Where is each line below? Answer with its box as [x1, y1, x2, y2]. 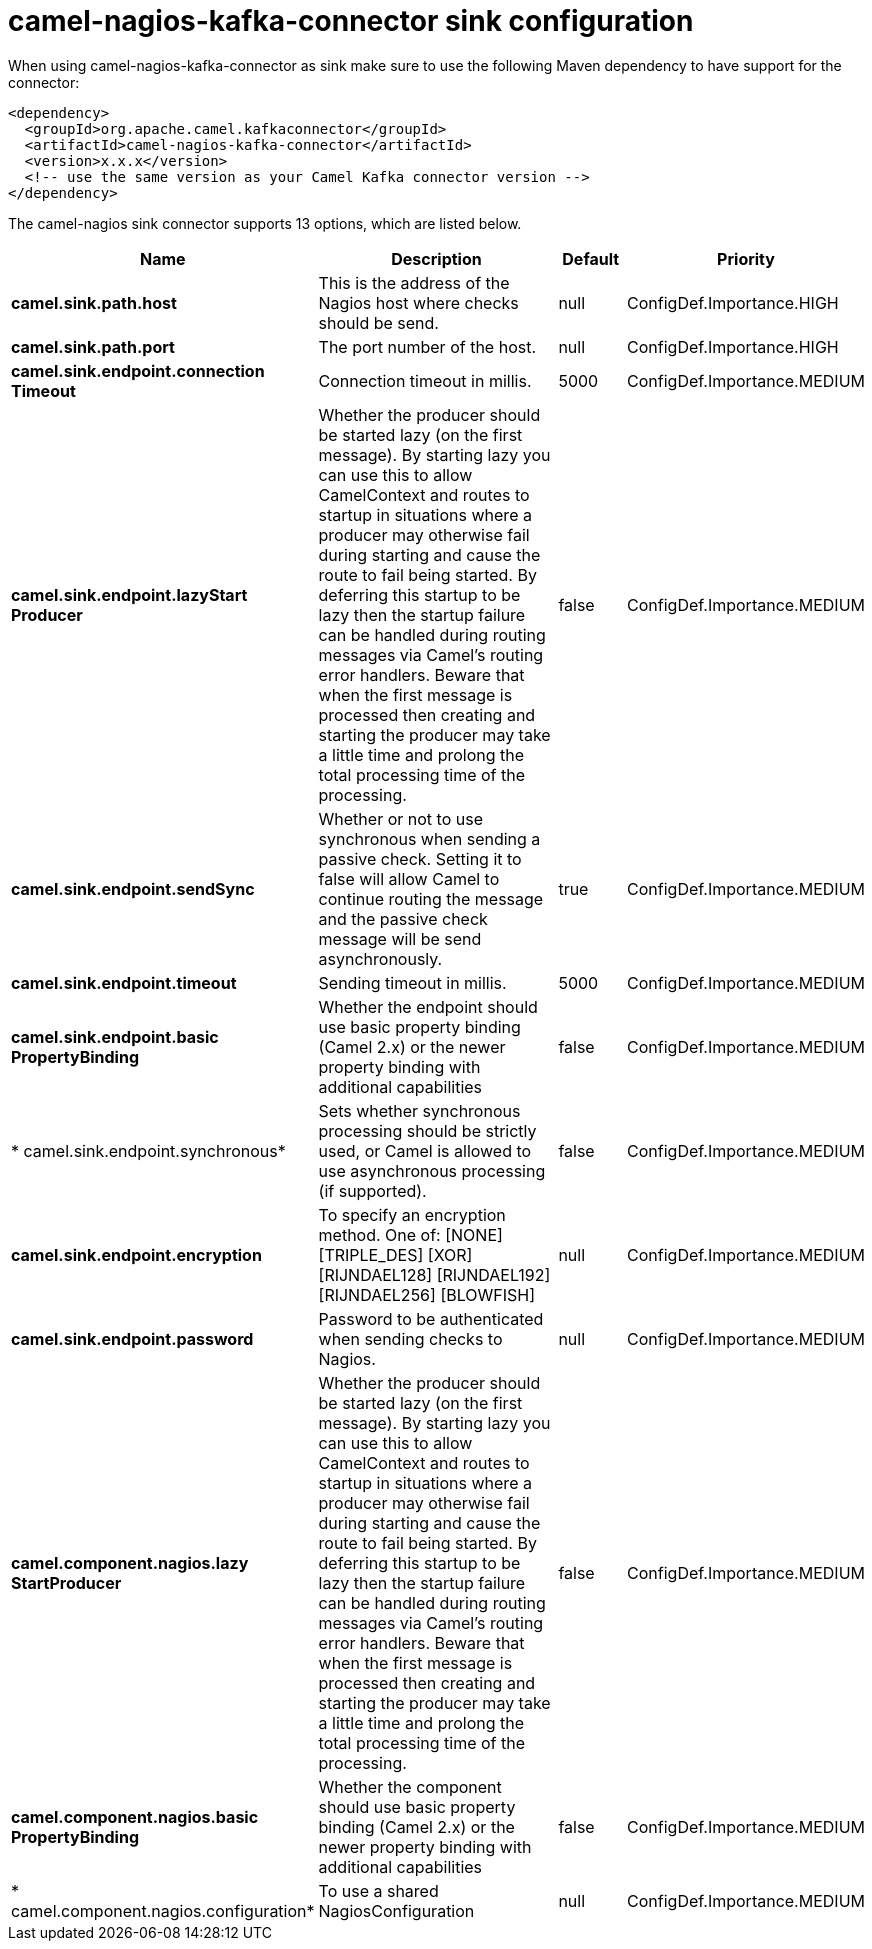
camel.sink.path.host [11, 292, 177, 313]
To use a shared [318, 1880, 439, 1901]
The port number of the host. [318, 336, 537, 357]
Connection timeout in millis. [318, 370, 532, 391]
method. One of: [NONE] [318, 1224, 503, 1245]
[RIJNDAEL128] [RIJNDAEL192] [318, 1264, 551, 1285]
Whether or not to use [318, 808, 483, 829]
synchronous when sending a [318, 828, 541, 849]
